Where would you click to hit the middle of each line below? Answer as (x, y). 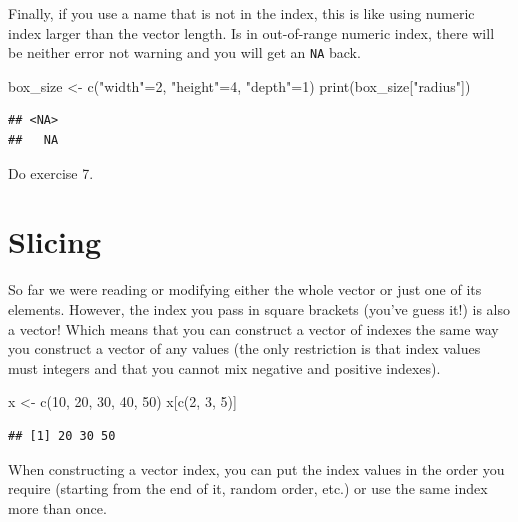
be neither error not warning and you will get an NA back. (184, 52)
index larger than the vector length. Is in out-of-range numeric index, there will (251, 32)
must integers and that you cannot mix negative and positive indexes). (224, 367)
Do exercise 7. (51, 172)
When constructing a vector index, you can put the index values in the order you (256, 468)
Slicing (54, 241)
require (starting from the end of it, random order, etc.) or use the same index (248, 488)
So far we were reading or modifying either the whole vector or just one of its (245, 289)
